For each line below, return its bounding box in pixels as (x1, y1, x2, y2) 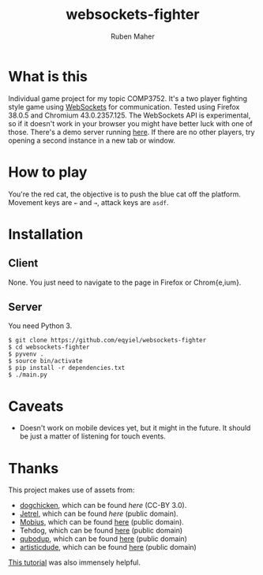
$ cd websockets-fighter (8, 343, 90, 352)
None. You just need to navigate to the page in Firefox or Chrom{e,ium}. (8, 278, 242, 287)
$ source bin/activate (8, 357, 83, 365)
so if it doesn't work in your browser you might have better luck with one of (8, 118, 253, 128)
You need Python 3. (8, 321, 73, 330)
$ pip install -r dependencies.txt (8, 364, 126, 372)
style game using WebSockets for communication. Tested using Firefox (8, 102, 240, 111)
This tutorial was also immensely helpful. (8, 558, 141, 567)
